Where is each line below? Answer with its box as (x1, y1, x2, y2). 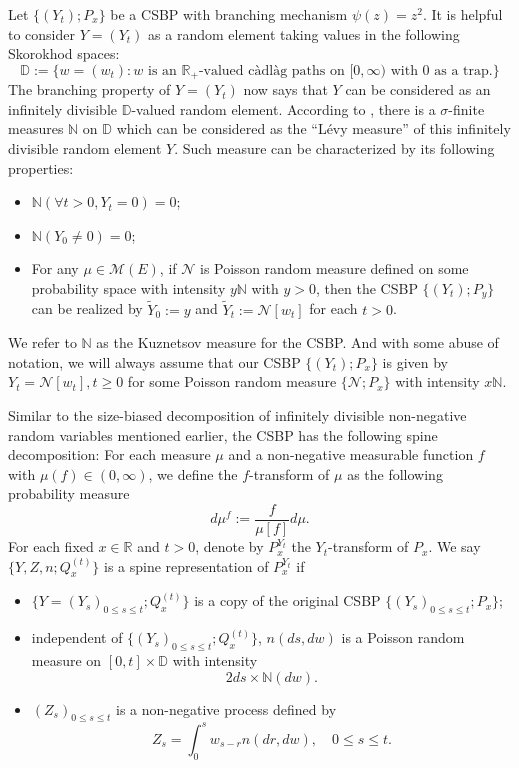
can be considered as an (345, 79, 491, 100)
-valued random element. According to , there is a (131, 98, 436, 119)
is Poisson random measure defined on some (200, 258, 469, 279)
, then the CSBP (316, 277, 418, 298)
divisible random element (8, 138, 162, 159)
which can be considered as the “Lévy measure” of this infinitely (116, 118, 511, 139)
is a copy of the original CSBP (194, 590, 381, 611)
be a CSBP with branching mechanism (110, 4, 348, 24)
